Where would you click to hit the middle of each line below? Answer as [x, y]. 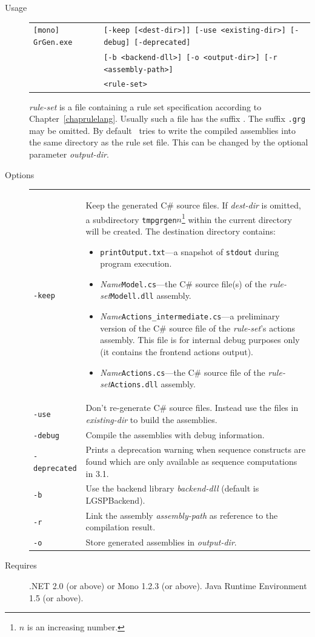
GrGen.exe [53, 42]
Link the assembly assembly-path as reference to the [182, 515]
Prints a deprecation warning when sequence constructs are [196, 449]
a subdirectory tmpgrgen [131, 219]
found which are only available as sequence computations [191, 461]
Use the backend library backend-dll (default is [172, 488]
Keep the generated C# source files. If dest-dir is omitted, [193, 205]
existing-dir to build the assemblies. [151, 419]
